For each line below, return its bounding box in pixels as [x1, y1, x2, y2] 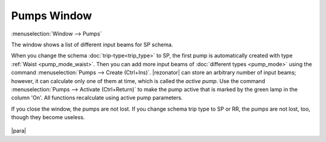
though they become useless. [11, 114, 85, 121]
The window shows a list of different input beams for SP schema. [11, 41, 173, 48]
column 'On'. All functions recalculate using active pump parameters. [11, 94, 183, 102]
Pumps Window [11, 9, 92, 22]
